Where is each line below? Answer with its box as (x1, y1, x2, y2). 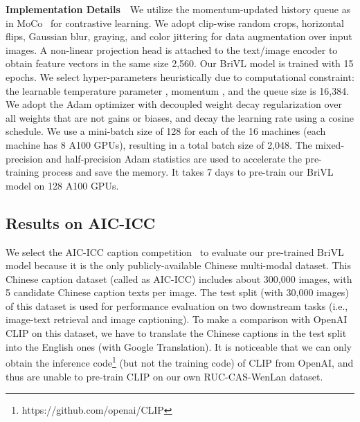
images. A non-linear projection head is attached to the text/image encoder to (6, 42, 338, 57)
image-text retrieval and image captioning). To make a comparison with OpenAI (6, 312, 348, 327)
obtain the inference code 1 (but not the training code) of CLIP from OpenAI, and (6, 354, 354, 369)
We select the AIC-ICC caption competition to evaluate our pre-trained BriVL (6, 244, 344, 259)
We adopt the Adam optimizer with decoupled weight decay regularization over (6, 97, 342, 111)
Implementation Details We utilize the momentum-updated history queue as (6, 2, 351, 16)
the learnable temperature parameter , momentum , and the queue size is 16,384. (6, 83, 350, 98)
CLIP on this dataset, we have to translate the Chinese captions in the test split (6, 326, 347, 340)
